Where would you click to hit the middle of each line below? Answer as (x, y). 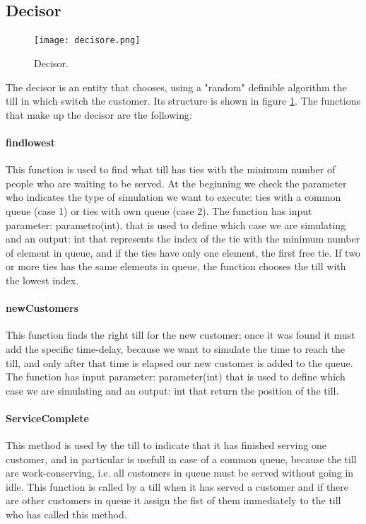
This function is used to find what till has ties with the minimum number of (171, 169)
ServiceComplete (47, 418)
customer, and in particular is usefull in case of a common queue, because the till (181, 459)
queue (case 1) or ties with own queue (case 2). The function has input (159, 210)
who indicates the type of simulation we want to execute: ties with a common (173, 197)
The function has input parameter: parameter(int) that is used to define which (176, 377)
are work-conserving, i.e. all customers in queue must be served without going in (180, 473)
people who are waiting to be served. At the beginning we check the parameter (176, 183)
